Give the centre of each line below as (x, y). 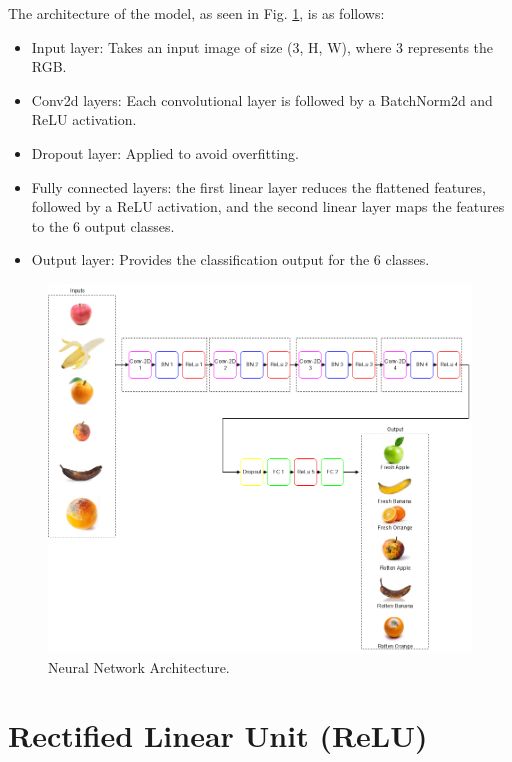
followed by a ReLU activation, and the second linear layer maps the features (268, 206)
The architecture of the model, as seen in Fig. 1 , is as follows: (196, 13)
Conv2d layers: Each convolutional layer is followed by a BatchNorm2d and (262, 99)
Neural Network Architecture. (139, 666)
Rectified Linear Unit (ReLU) (218, 735)
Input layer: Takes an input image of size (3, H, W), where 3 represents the (262, 46)
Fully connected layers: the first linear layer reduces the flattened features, (258, 186)
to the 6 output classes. (103, 225)
